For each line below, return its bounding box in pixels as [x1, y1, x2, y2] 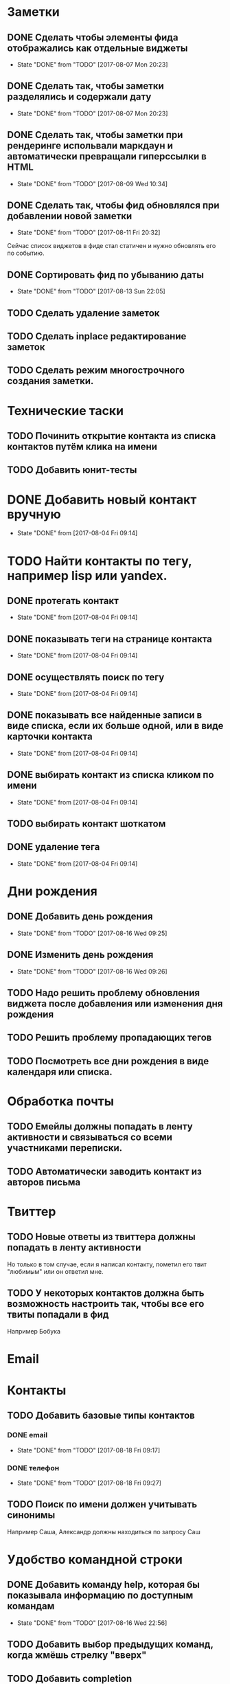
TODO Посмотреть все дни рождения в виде [7, 1055, 209, 1067]
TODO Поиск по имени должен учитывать [7, 1498, 198, 1510]
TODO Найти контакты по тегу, [7, 553, 192, 569]
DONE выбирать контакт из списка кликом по [7, 769, 214, 781]
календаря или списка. [7, 1066, 113, 1077]
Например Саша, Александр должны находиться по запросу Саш [7, 1527, 200, 1536]
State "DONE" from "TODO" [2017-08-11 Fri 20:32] [16, 228, 161, 237]
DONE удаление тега [7, 841, 100, 853]
